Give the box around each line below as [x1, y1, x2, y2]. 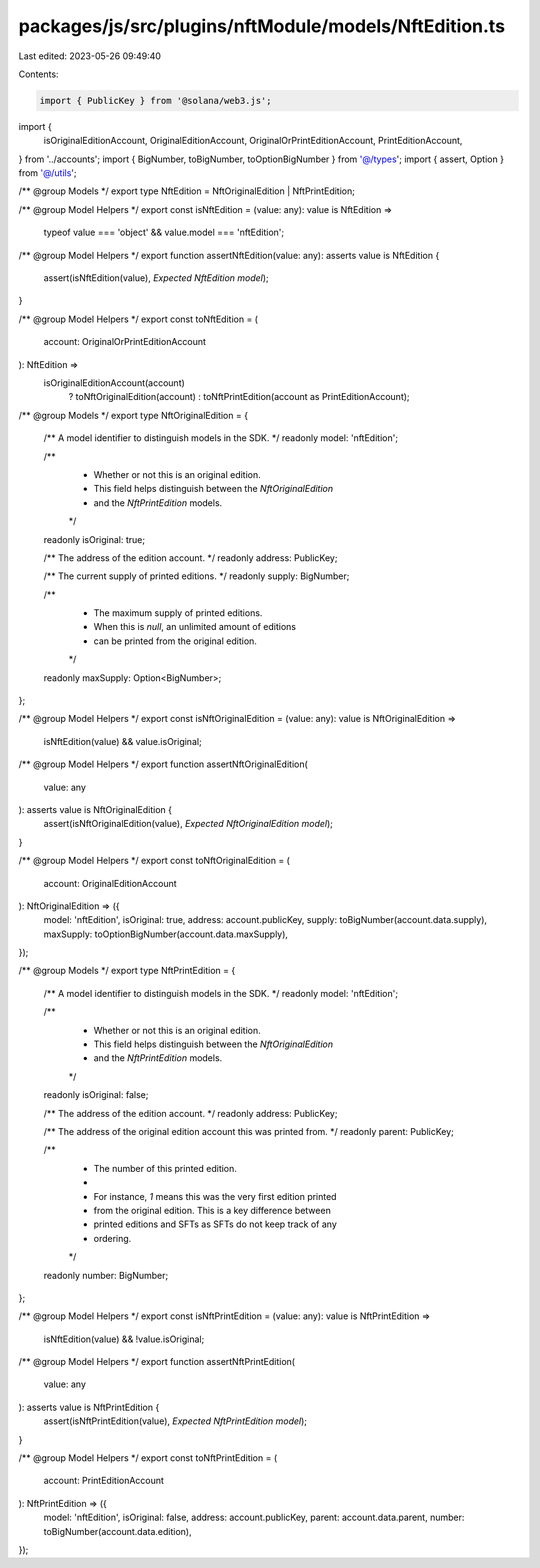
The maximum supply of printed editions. [93, 607, 263, 619]
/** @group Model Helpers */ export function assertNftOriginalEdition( [18, 758, 309, 770]
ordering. [93, 1232, 132, 1244]
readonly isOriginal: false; [43, 1089, 149, 1101]
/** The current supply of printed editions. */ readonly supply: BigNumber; [43, 570, 350, 582]
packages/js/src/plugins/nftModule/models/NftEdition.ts [18, 15, 505, 37]
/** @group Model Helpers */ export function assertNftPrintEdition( [18, 1356, 295, 1368]
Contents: [18, 68, 59, 80]
